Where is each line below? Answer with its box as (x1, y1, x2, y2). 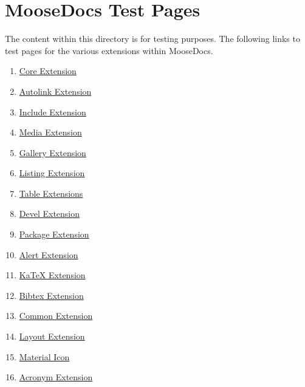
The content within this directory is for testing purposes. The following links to (5, 32, 300, 45)
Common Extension (19, 309, 93, 322)
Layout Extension (19, 330, 85, 343)
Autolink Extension (19, 84, 92, 97)
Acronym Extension (19, 371, 93, 383)
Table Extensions (19, 187, 83, 199)
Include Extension (19, 105, 86, 118)
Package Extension (19, 228, 89, 241)
